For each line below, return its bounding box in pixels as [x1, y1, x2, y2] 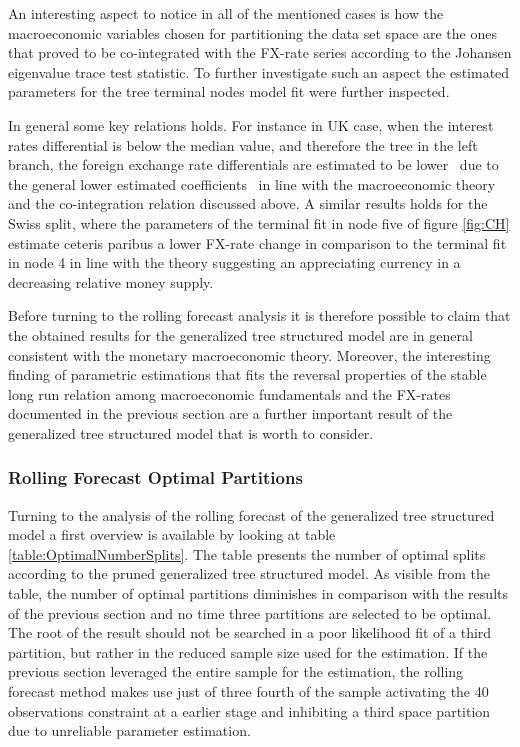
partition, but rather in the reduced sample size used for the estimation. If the [8, 641, 488, 662]
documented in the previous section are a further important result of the [8, 403, 453, 424]
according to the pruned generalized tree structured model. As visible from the [8, 563, 490, 584]
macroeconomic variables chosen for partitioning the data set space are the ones [8, 22, 497, 43]
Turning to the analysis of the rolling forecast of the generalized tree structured [8, 504, 495, 525]
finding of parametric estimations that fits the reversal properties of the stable [8, 364, 487, 385]
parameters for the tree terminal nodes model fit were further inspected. [8, 81, 450, 102]
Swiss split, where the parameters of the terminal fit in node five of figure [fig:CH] [8, 212, 510, 233]
